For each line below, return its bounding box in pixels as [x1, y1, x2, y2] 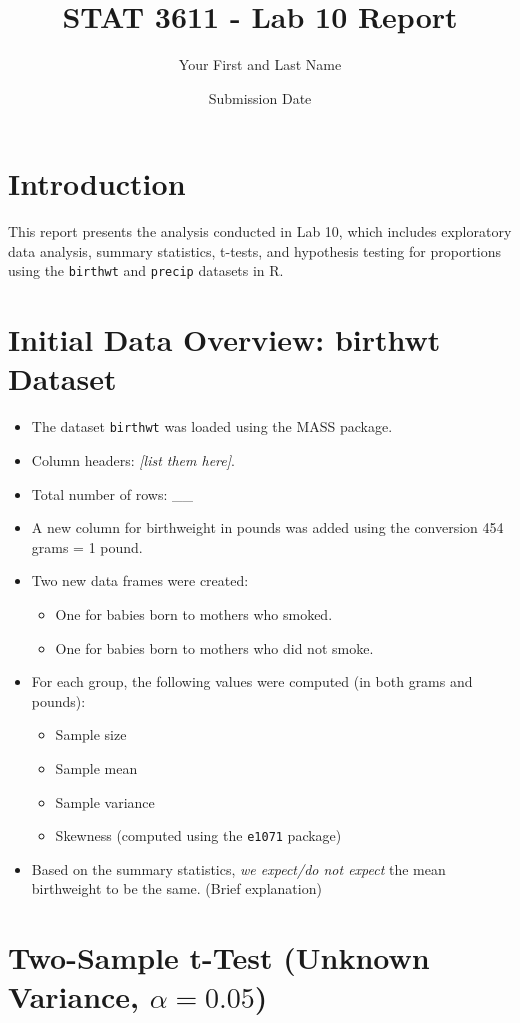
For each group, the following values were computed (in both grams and [31, 671, 473, 692]
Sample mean [55, 758, 138, 778]
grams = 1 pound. [31, 536, 143, 557]
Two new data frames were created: [31, 570, 249, 591]
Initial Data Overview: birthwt [8, 319, 441, 360]
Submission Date [208, 87, 312, 108]
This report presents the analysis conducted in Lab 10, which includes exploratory [8, 221, 512, 242]
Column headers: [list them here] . [31, 450, 235, 471]
